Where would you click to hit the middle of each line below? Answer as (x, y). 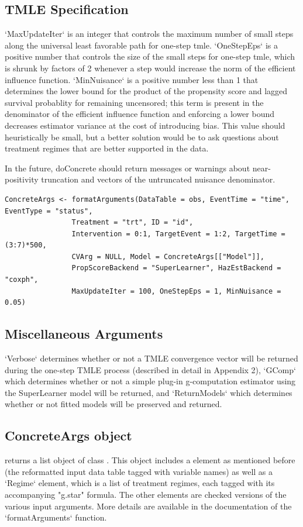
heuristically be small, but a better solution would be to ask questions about (142, 137)
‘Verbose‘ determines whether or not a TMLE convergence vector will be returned (151, 358)
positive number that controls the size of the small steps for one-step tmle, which (150, 56)
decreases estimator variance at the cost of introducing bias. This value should (145, 125)
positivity (22, 179)
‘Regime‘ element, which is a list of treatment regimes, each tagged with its (140, 483)
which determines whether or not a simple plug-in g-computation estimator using (150, 381)
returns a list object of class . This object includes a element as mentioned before (150, 460)
